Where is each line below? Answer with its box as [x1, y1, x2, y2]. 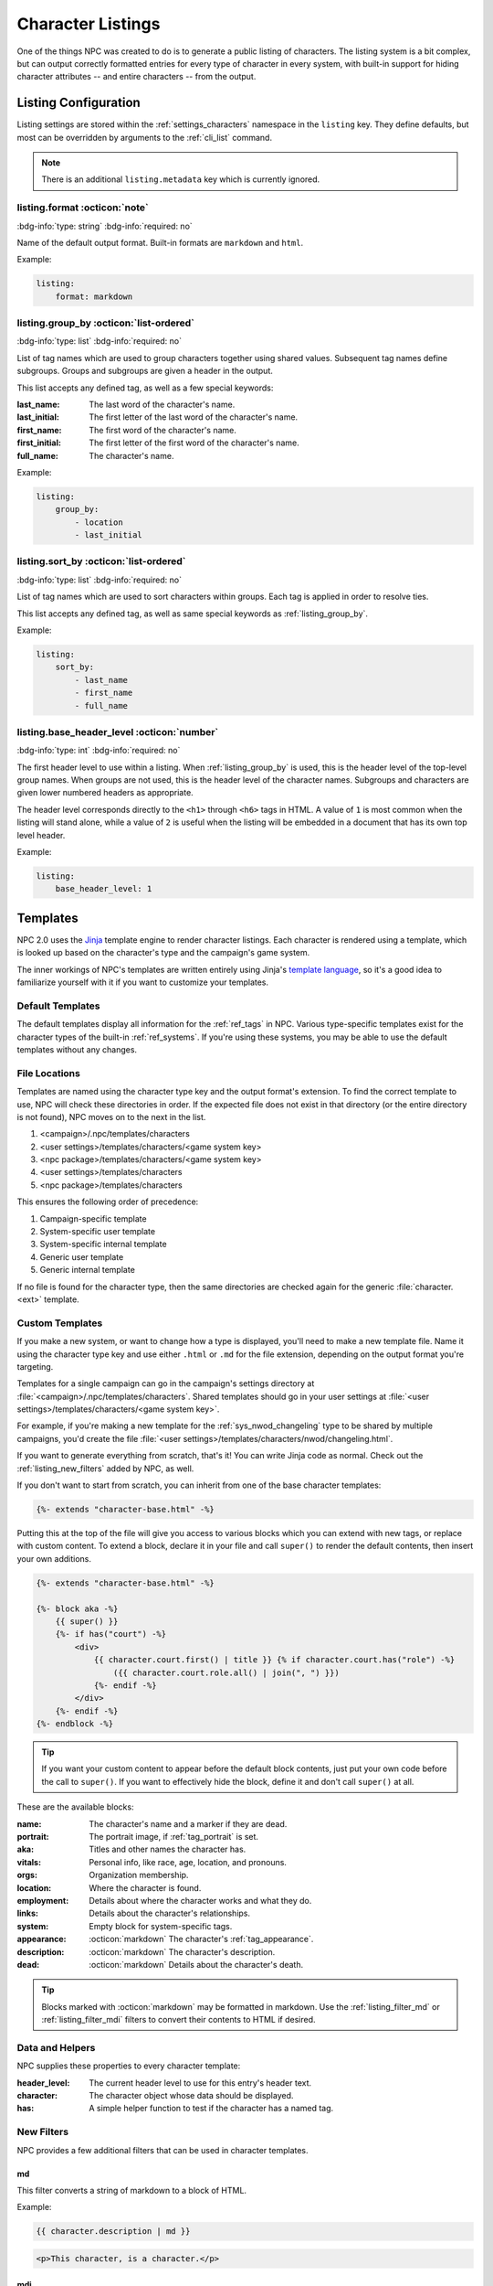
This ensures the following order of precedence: [16, 1196, 199, 1207]
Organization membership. [89, 1870, 189, 1881]
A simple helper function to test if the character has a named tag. [89, 2103, 334, 2114]
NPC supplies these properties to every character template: [16, 2060, 241, 2071]
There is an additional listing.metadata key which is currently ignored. [41, 174, 320, 185]
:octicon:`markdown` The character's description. [89, 1946, 276, 1957]
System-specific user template [39, 1226, 155, 1237]
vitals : [16, 1856, 41, 1867]
